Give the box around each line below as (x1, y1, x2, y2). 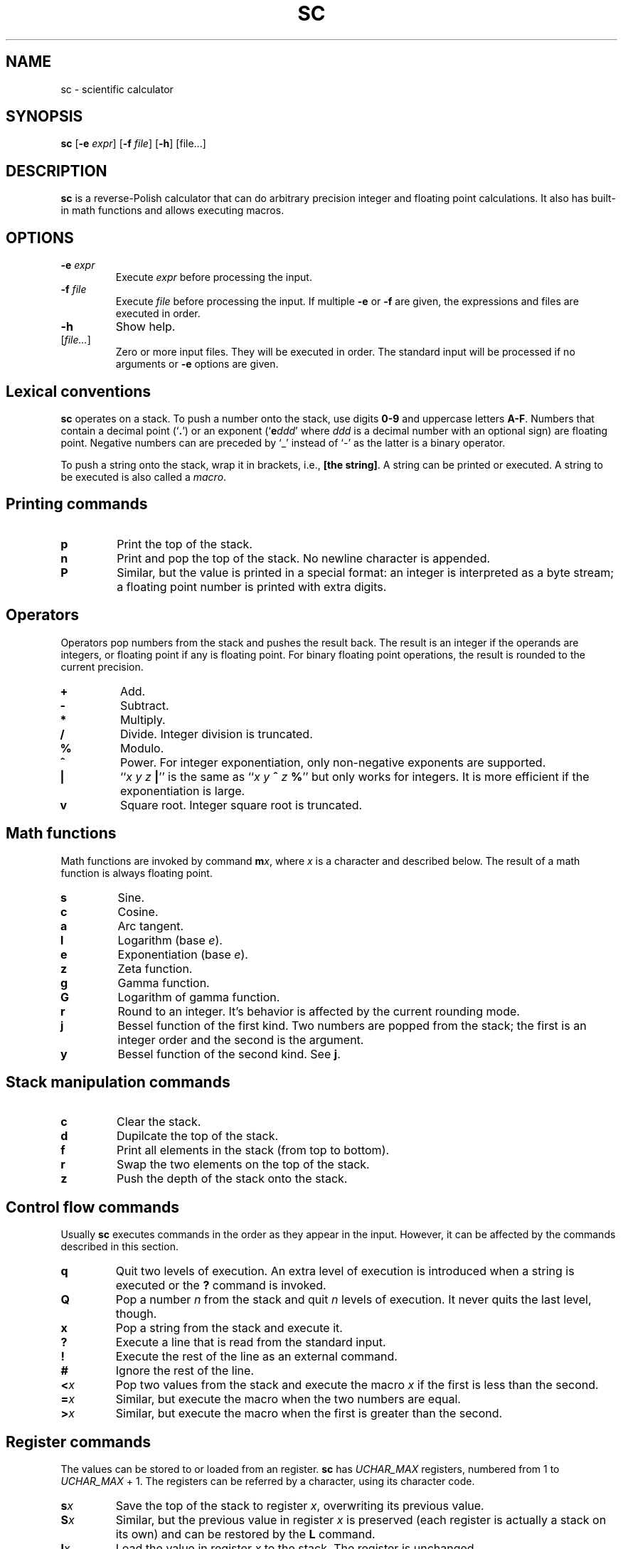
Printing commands (6, 495, 148, 513)
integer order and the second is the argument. (117, 1032, 364, 1047)
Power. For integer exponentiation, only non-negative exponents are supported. (119, 755, 546, 770)
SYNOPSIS (6, 107, 83, 126)
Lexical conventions (6, 382, 151, 400)
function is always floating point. (60, 866, 213, 879)
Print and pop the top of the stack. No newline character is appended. (117, 550, 491, 565)
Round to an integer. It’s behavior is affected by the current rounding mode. (117, 1004, 520, 1018)
